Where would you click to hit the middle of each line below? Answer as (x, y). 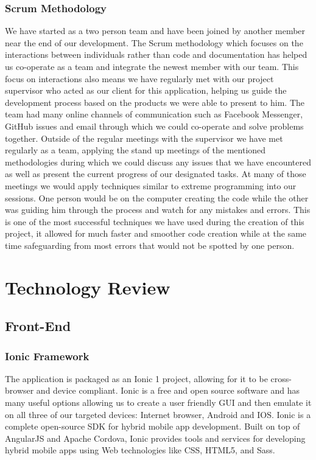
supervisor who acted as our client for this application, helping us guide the (146, 90)
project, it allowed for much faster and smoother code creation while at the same (156, 233)
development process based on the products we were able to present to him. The (155, 102)
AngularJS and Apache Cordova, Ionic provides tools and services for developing (155, 438)
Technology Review (88, 287)
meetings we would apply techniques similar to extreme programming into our (151, 185)
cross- (281, 378)
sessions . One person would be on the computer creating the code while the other (157, 197)
